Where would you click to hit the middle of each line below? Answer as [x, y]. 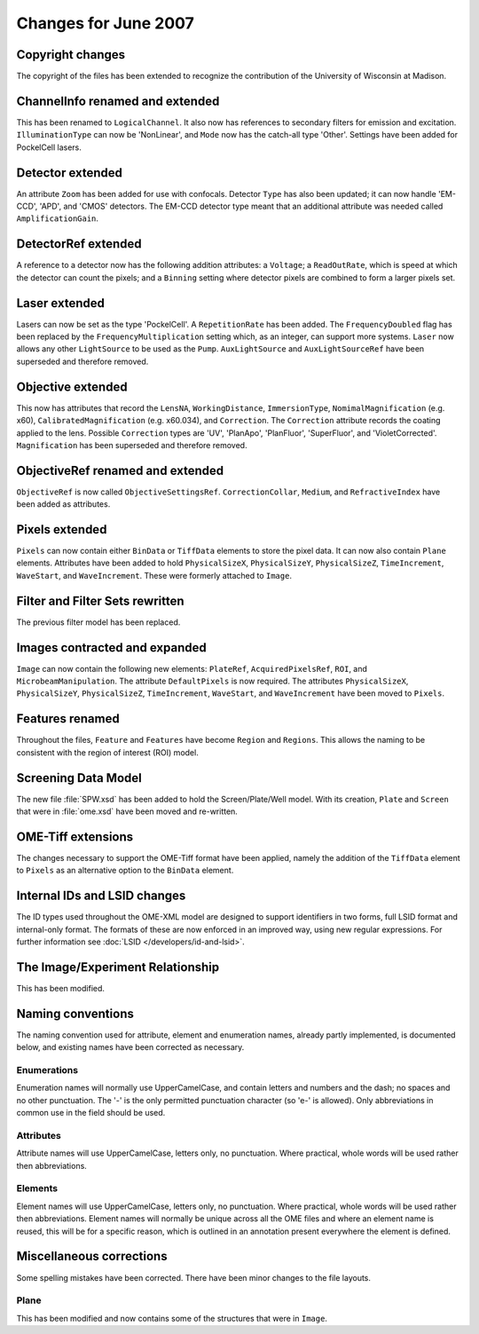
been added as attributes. [63, 504]
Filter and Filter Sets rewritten [101, 600]
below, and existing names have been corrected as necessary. [130, 1047]
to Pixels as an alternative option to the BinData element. [125, 871]
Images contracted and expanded [112, 647]
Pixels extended [62, 529]
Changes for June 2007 [105, 23]
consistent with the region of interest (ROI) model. [107, 752]
